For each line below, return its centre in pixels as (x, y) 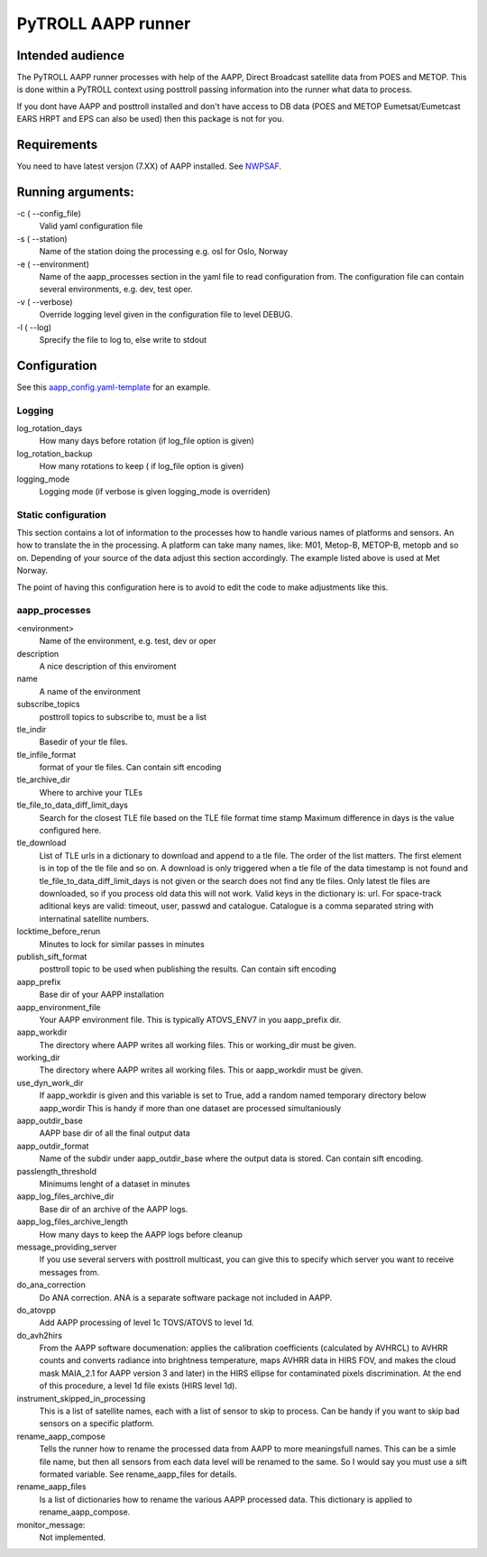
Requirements (57, 145)
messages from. (69, 1272)
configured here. (70, 831)
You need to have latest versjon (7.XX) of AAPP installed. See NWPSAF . (149, 166)
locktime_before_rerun (59, 931)
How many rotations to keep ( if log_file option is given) (142, 466)
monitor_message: (51, 1525)
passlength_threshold (57, 1171)
